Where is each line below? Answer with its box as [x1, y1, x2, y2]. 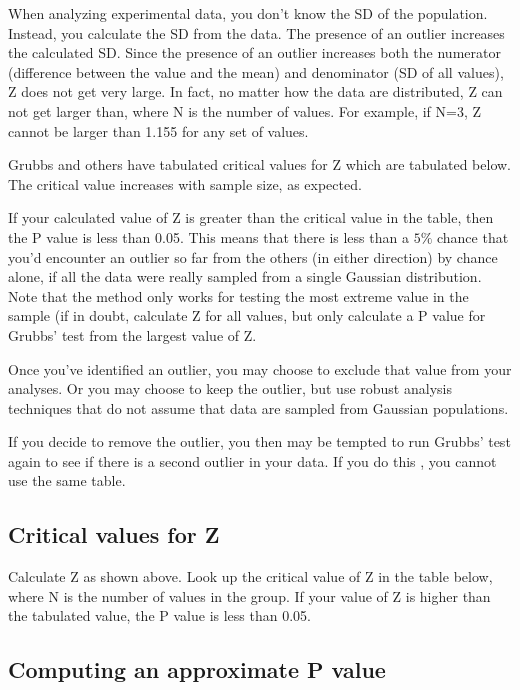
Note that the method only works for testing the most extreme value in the [8, 285, 469, 306]
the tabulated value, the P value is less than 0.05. [8, 605, 311, 626]
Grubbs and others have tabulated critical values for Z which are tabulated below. [8, 154, 511, 175]
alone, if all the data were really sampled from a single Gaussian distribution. [8, 266, 482, 287]
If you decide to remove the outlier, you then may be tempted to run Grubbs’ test [8, 431, 511, 452]
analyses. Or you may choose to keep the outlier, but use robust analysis [8, 378, 452, 399]
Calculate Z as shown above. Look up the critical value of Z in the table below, [8, 566, 493, 587]
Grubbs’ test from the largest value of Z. [8, 324, 257, 345]
